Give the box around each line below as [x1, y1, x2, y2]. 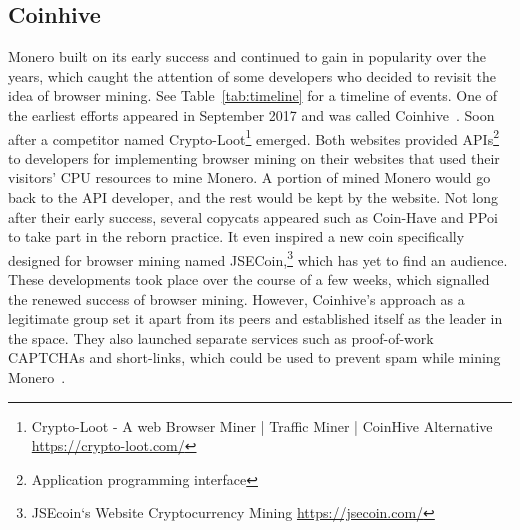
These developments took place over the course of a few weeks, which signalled [8, 269, 490, 290]
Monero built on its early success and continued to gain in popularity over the [8, 46, 487, 67]
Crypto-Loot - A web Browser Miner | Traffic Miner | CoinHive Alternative [31, 415, 493, 436]
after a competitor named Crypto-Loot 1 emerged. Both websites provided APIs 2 [8, 125, 500, 149]
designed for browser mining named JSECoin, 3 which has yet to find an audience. [8, 246, 508, 270]
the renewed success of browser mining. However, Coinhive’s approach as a [8, 288, 465, 309]
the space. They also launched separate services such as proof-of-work [8, 327, 434, 348]
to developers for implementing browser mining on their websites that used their [8, 147, 500, 168]
